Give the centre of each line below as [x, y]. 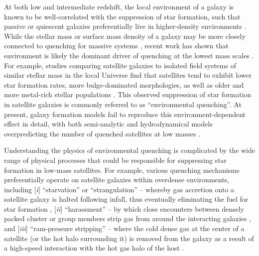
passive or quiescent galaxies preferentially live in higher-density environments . [125, 26]
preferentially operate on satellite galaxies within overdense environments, [117, 180]
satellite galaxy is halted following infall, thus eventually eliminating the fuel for [126, 199]
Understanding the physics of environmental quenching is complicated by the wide [130, 150]
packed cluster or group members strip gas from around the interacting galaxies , [128, 218]
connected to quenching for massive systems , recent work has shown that [116, 46]
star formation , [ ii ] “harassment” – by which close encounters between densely [124, 208]
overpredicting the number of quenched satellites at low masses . [102, 133]
